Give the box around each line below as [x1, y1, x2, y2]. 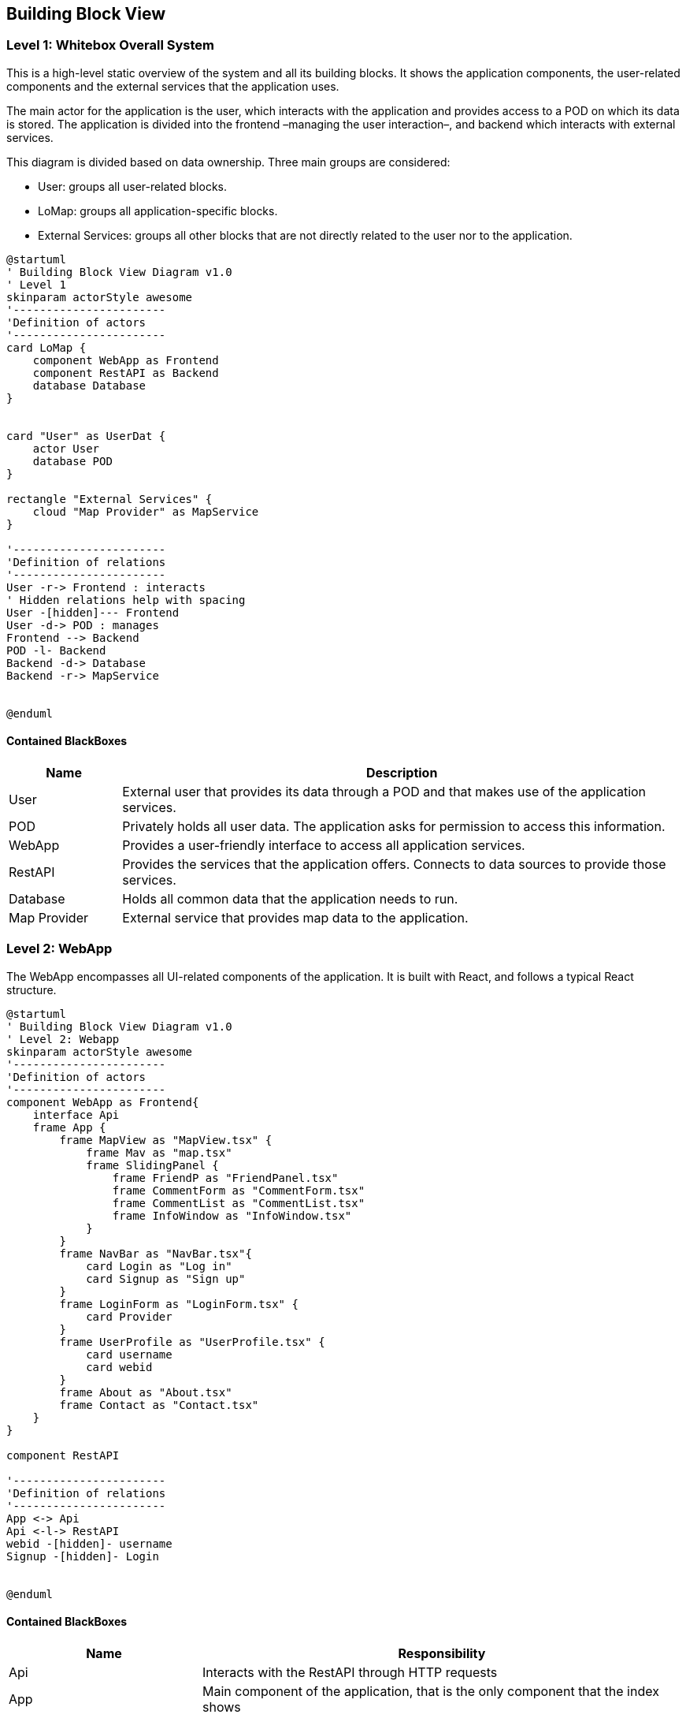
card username [86, 1347, 172, 1361]
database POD [32, 454, 113, 468]
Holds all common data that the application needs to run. [122, 891, 458, 907]
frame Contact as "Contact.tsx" [59, 1398, 259, 1411]
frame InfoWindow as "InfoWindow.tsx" [112, 1209, 352, 1222]
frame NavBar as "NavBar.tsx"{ [59, 1247, 252, 1260]
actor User [32, 442, 100, 455]
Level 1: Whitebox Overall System [6, 37, 214, 54]
